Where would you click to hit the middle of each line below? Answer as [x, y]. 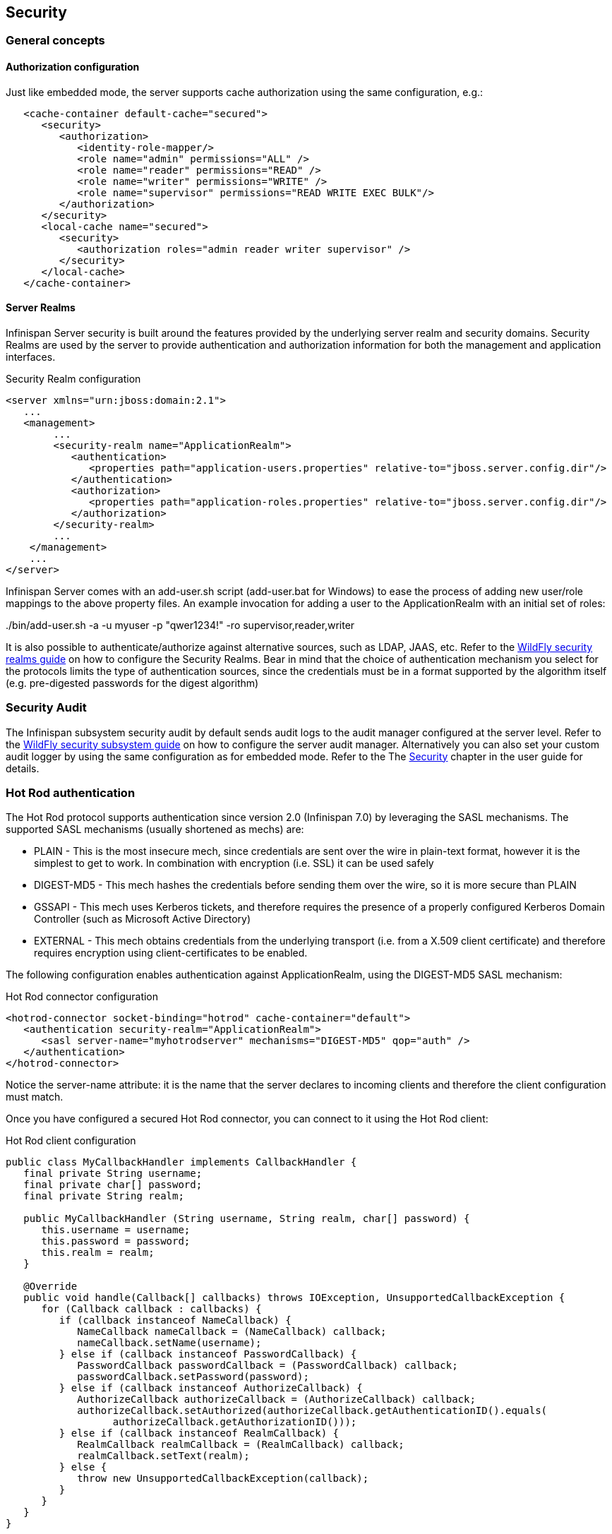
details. [23, 768]
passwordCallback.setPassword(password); [193, 1377]
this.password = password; [116, 1241]
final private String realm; [104, 1196]
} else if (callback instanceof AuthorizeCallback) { [211, 1388]
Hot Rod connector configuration [82, 997]
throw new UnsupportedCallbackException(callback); [223, 1479]
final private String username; [113, 1174]
